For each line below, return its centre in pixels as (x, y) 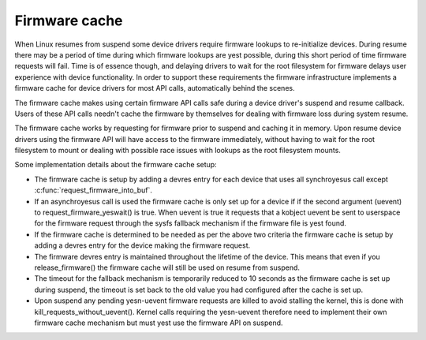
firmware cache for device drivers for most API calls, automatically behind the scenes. (155, 88)
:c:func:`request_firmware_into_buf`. (93, 190)
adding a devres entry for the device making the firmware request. (142, 245)
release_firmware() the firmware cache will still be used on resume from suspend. (167, 267)
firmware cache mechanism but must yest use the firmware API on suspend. (159, 323)
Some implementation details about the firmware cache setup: (116, 165)
